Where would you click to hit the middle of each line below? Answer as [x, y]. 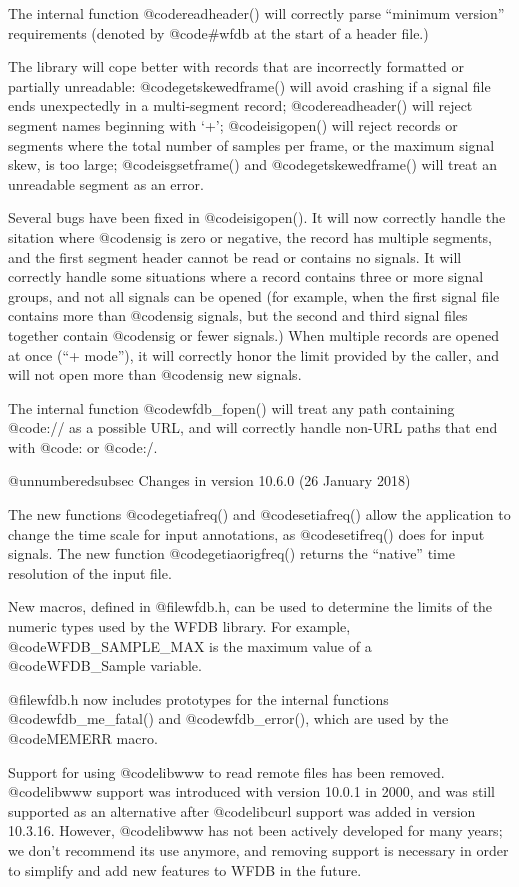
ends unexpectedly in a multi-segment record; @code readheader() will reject [240, 105]
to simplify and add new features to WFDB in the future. [185, 869]
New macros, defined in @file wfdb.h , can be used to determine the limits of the [250, 606]
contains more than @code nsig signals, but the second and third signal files [238, 315]
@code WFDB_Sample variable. [105, 665]
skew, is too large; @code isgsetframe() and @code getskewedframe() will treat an [252, 164]
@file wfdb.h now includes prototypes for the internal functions [198, 698]
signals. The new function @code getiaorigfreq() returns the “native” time [231, 553]
